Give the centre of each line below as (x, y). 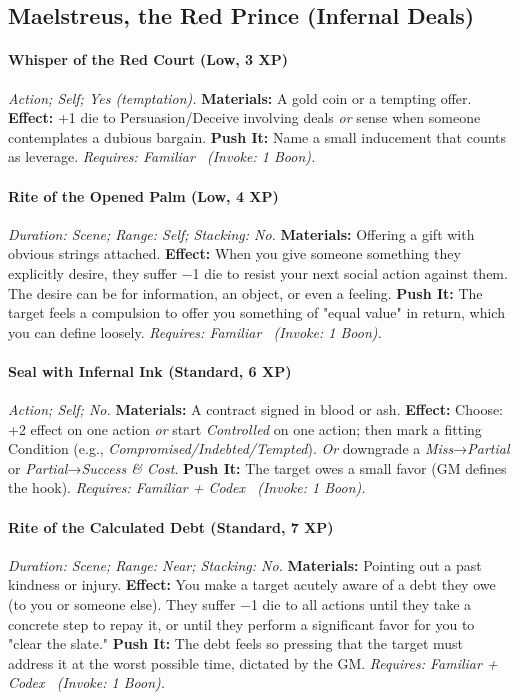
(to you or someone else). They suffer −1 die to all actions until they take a (240, 604)
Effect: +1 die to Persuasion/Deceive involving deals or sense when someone (244, 117)
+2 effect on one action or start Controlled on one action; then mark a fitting (245, 428)
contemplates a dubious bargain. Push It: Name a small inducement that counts (257, 136)
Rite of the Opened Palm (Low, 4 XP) (143, 195)
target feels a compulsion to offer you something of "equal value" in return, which (256, 312)
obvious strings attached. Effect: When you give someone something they (234, 253)
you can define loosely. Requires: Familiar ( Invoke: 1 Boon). (195, 331)
